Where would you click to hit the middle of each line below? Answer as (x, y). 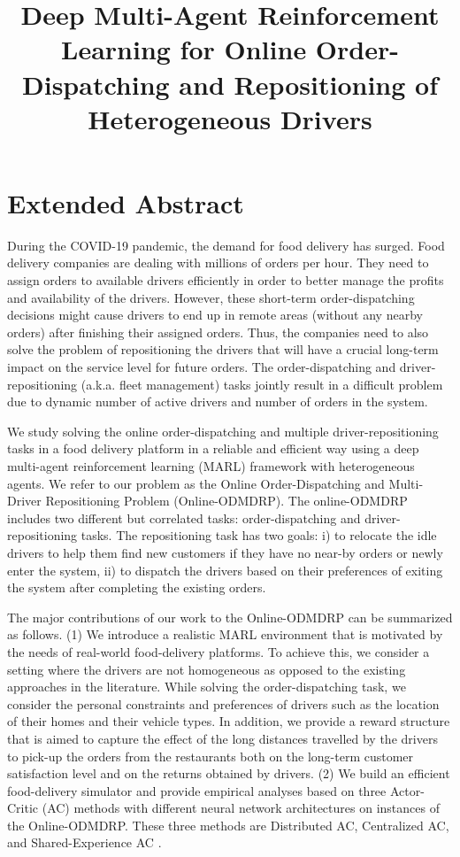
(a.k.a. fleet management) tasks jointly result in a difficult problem (262, 384)
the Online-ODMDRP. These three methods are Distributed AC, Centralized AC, (228, 825)
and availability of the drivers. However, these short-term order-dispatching (211, 297)
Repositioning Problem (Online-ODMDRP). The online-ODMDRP (226, 501)
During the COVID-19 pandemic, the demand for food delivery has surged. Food (226, 245)
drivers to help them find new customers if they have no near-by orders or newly (225, 552)
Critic (23, 808)
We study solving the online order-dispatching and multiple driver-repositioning (223, 431)
